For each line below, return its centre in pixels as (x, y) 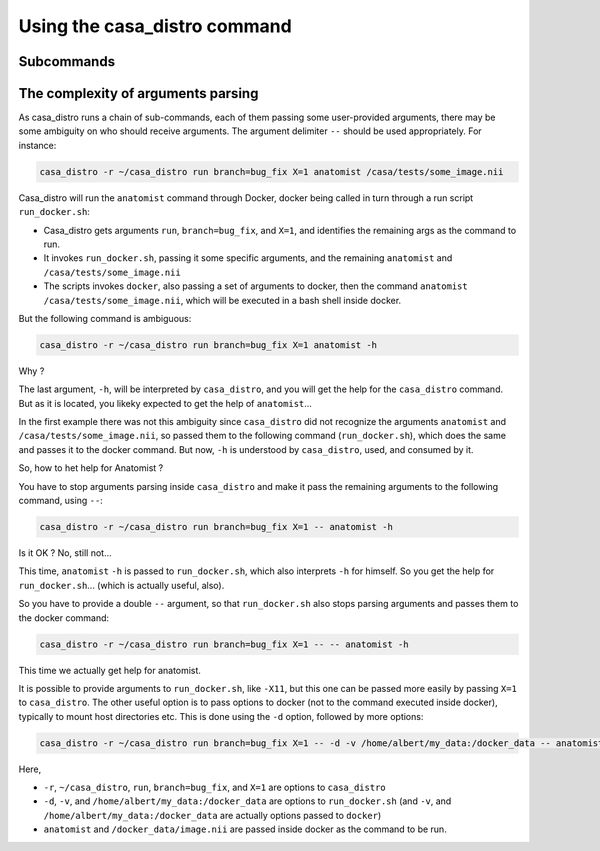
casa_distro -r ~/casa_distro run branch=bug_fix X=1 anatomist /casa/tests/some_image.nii (271, 171)
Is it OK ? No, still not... (65, 553)
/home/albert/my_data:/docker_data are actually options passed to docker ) (212, 815)
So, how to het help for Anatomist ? (91, 468)
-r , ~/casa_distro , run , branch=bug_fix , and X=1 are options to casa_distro (214, 787)
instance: (37, 145)
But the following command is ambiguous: (105, 318)
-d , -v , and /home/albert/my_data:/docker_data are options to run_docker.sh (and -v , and (247, 801)
